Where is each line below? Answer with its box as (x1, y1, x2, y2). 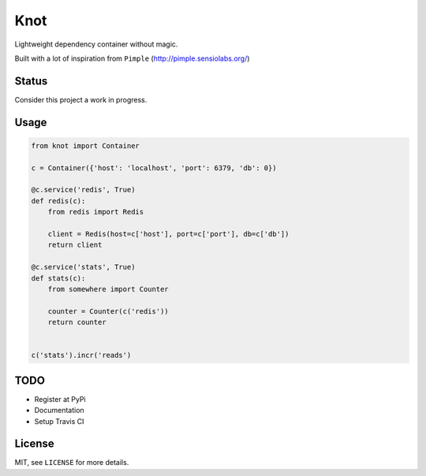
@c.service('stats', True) (31, 262, 136, 272)
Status (14, 74, 48, 87)
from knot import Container (31, 141, 140, 150)
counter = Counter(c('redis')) (47, 307, 169, 315)
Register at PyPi (34, 394, 86, 403)
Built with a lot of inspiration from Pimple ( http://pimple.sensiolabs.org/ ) (14, 54, 250, 63)
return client (47, 240, 103, 250)
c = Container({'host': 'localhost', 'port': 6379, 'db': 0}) (31, 163, 277, 173)
